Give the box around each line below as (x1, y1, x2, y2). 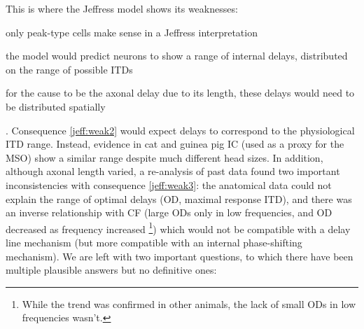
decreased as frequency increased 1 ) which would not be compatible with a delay (6, 219, 351, 236)
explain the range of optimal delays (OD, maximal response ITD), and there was (6, 191, 352, 206)
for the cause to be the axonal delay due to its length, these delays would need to (6, 85, 355, 100)
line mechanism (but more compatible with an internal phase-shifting (6, 234, 302, 249)
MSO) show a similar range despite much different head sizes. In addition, (6, 150, 323, 164)
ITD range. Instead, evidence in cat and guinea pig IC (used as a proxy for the (6, 136, 344, 151)
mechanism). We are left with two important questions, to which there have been (6, 248, 353, 263)
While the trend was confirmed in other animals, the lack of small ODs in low (22, 296, 356, 311)
